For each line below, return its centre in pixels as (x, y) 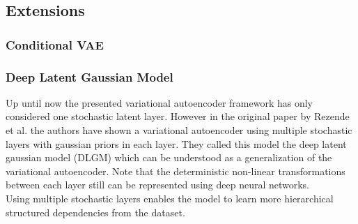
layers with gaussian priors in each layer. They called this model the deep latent (176, 143)
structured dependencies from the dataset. (95, 212)
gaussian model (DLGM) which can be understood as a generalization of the (169, 157)
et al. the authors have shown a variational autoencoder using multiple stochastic (179, 130)
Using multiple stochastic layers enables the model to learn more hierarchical (170, 198)
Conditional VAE (55, 44)
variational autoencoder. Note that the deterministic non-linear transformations (176, 171)
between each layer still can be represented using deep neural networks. (158, 185)
